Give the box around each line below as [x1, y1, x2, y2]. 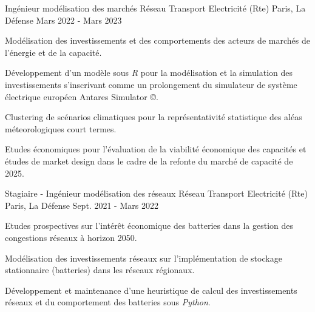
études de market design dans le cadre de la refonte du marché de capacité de [5, 154, 293, 167]
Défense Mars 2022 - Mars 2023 [5, 13, 122, 26]
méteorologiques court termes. [5, 122, 117, 135]
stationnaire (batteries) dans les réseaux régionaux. [5, 263, 195, 276]
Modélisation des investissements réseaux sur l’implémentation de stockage [5, 251, 282, 264]
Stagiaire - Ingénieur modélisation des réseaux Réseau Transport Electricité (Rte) [5, 187, 308, 200]
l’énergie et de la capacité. [5, 46, 102, 58]
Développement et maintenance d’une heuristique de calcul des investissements [5, 283, 297, 296]
